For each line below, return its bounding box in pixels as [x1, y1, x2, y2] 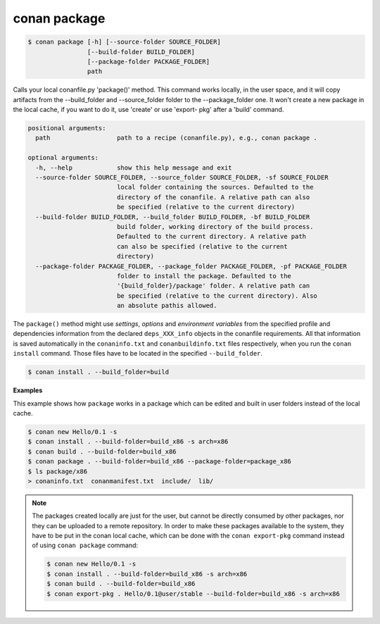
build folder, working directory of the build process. [116, 223, 314, 230]
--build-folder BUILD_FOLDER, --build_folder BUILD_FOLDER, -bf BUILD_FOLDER [35, 213, 310, 221]
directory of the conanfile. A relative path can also [116, 193, 310, 201]
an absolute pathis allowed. [116, 301, 217, 310]
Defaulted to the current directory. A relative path [116, 232, 306, 241]
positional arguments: [27, 124, 106, 132]
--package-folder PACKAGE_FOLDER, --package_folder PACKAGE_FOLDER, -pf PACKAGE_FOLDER [35, 262, 348, 270]
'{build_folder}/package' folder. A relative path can [116, 282, 310, 290]
